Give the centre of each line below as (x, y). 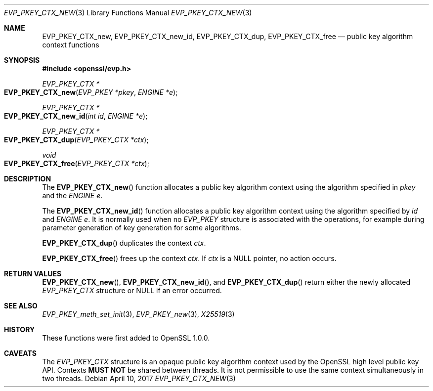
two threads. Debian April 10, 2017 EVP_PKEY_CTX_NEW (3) (139, 378)
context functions (71, 45)
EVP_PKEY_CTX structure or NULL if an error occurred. (132, 290)
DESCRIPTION (28, 179)
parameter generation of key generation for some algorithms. (142, 228)
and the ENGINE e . (72, 195)
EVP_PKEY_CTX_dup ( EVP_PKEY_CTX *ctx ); (76, 140)
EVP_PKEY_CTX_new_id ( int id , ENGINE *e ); (76, 116)
